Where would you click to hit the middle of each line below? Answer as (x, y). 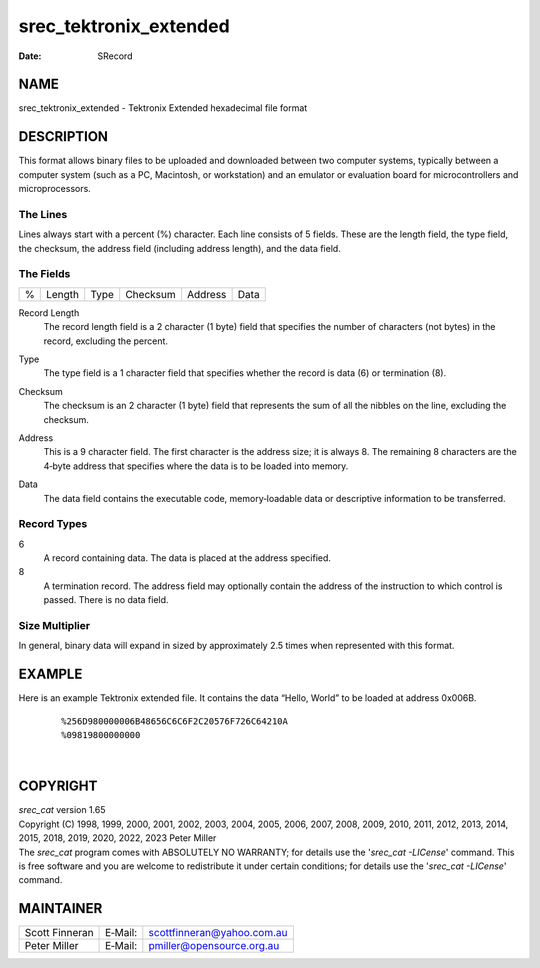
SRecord (115, 56)
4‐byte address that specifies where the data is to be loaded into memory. (196, 466)
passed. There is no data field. (106, 600)
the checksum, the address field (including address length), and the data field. (180, 248)
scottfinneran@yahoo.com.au (218, 933)
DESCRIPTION (63, 136)
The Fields (44, 274)
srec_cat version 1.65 (62, 810)
